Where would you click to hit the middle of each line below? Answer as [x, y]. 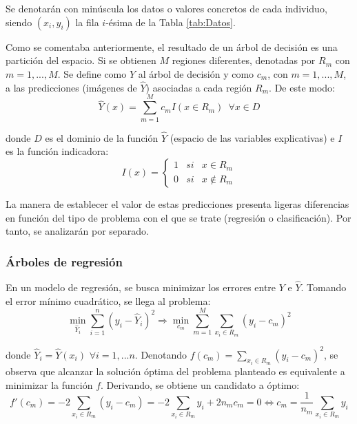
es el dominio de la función [102, 137]
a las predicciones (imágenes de [71, 87]
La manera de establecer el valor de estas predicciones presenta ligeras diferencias [177, 203]
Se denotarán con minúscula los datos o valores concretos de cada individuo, [166, 8]
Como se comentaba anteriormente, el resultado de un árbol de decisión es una [172, 46]
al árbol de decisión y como [196, 74]
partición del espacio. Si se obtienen [81, 60]
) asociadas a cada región [199, 87]
